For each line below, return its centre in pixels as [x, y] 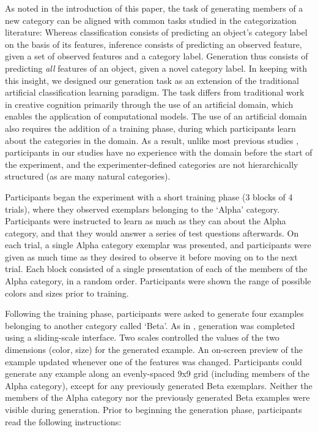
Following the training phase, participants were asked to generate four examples [154, 313]
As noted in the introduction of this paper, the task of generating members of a [154, 8]
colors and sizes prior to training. [67, 293]
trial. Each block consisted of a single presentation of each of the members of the [156, 269]
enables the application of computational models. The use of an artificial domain [156, 116]
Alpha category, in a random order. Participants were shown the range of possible [158, 281]
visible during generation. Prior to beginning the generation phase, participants [153, 409]
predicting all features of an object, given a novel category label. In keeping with [156, 68]
